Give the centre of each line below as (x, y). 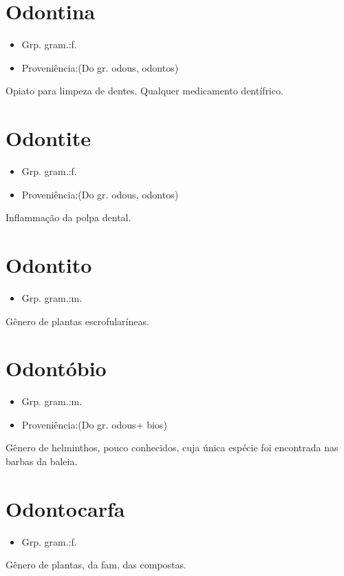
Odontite (48, 138)
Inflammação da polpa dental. (68, 217)
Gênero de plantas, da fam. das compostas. (96, 565)
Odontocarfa (65, 508)
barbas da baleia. (42, 461)
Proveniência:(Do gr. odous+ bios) (94, 424)
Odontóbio (56, 368)
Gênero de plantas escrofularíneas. (77, 321)
